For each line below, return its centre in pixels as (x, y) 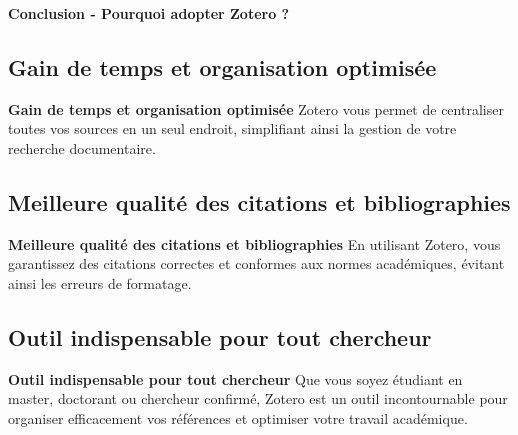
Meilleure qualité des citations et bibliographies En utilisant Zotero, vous (254, 243)
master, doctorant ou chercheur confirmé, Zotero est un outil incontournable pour (258, 398)
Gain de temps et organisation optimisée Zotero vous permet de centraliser (256, 108)
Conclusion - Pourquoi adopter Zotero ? (149, 13)
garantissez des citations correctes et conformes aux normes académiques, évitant (256, 263)
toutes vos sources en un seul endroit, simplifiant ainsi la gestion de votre (232, 128)
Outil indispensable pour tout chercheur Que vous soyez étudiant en (235, 378)
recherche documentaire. (82, 147)
